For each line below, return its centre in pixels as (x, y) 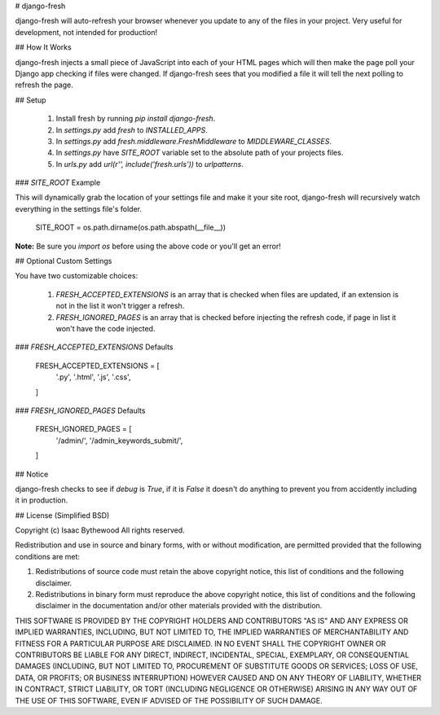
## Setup (31, 100)
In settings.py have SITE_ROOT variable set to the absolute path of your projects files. (200, 153)
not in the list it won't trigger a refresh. (120, 306)
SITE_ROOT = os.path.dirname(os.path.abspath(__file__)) (130, 227)
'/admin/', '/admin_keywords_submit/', (119, 441)
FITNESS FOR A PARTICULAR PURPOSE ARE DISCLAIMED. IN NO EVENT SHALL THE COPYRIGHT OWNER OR (200, 643)
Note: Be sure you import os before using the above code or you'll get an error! (148, 246)
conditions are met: (48, 556)
